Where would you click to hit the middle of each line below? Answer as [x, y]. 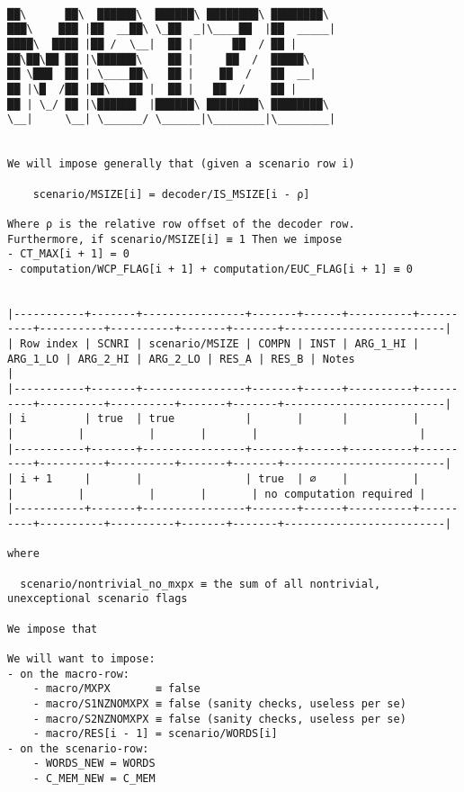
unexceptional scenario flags [98, 599]
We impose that [53, 629]
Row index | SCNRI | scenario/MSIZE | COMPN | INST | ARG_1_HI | [220, 344]
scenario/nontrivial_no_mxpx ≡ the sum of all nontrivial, [201, 584]
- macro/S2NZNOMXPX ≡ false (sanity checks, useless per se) [219, 719]
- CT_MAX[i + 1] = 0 [69, 254]
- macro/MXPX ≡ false [116, 689]
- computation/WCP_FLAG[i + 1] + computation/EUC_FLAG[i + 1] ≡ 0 [210, 269]
